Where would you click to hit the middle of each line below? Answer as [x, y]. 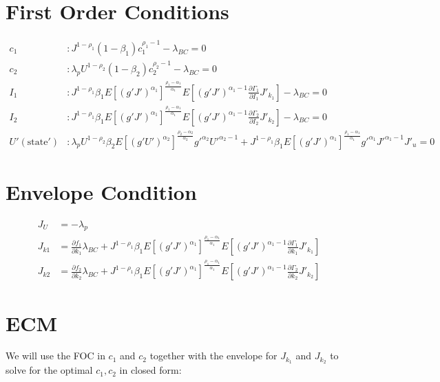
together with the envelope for [213, 356]
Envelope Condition [101, 191]
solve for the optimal [49, 370]
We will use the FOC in [55, 356]
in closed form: [150, 370]
